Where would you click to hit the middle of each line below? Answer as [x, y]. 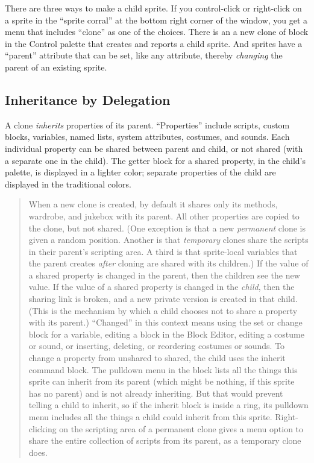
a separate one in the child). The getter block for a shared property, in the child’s [155, 160]
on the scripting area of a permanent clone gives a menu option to [181, 428]
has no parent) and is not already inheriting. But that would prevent [156, 393]
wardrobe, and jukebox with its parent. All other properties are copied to [164, 216]
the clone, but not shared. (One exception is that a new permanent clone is [167, 228]
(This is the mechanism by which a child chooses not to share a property [163, 310]
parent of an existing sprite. [56, 67]
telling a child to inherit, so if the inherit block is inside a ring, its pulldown [168, 405]
